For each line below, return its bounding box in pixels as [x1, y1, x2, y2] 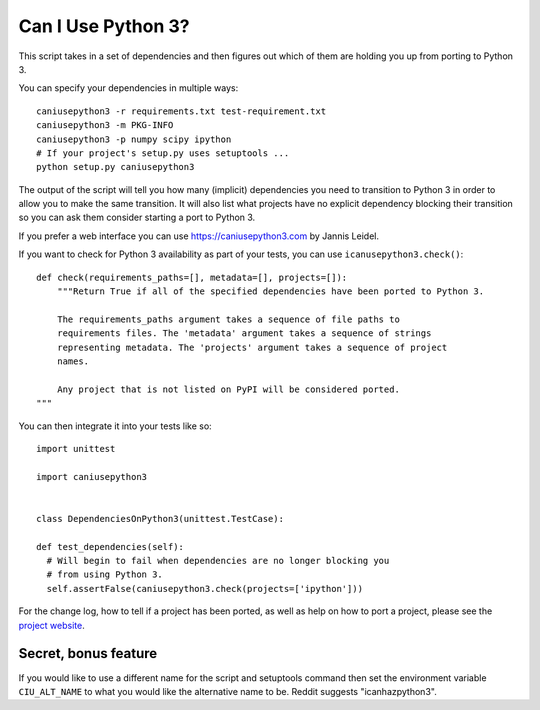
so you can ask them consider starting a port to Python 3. [18, 211, 256, 224]
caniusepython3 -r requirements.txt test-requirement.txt [36, 105, 327, 117]
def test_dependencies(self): [36, 541, 185, 552]
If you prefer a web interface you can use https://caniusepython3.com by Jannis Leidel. [18, 230, 380, 242]
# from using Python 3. [46, 569, 164, 580]
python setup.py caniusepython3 [36, 161, 195, 173]
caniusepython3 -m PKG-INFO [36, 120, 174, 131]
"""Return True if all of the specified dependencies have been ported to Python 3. [56, 286, 485, 297]
